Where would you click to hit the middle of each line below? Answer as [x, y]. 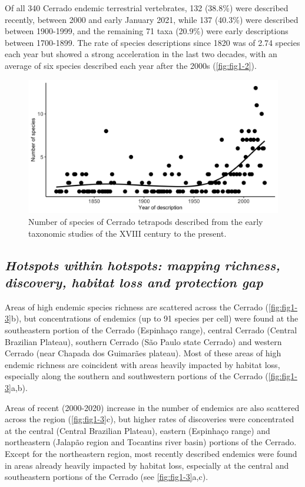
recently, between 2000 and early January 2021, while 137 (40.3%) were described [152, 19]
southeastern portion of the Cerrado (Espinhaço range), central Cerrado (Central [151, 330]
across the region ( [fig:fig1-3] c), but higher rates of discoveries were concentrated [150, 419]
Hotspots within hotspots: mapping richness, [142, 265]
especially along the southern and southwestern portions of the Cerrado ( [137, 376]
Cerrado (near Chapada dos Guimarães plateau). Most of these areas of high [143, 353]
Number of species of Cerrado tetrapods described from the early [146, 222]
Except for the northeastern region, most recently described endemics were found [151, 453]
